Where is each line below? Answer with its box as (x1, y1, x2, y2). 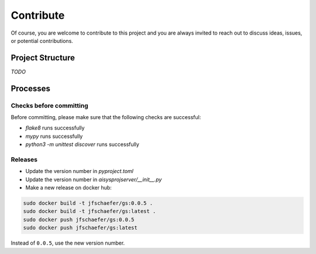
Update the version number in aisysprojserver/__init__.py (25, 176, 162, 183)
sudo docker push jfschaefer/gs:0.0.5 (23, 216, 135, 223)
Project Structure (11, 53, 75, 63)
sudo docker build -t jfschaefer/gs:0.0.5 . (23, 200, 153, 206)
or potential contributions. (11, 37, 73, 44)
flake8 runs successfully (25, 124, 85, 131)
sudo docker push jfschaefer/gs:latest (23, 225, 138, 231)
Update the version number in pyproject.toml (25, 168, 134, 175)
